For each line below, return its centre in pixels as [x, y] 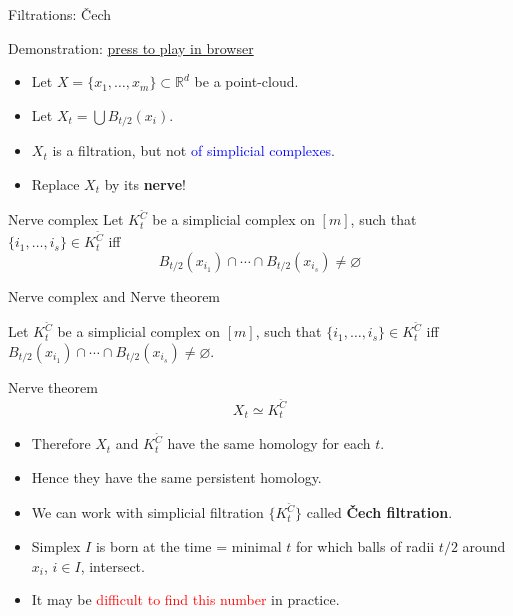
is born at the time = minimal [188, 546]
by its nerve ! [145, 183]
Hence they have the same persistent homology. [176, 476]
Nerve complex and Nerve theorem [114, 295]
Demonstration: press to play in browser [131, 47]
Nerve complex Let [66, 219]
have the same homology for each [269, 443]
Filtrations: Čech [59, 14]
